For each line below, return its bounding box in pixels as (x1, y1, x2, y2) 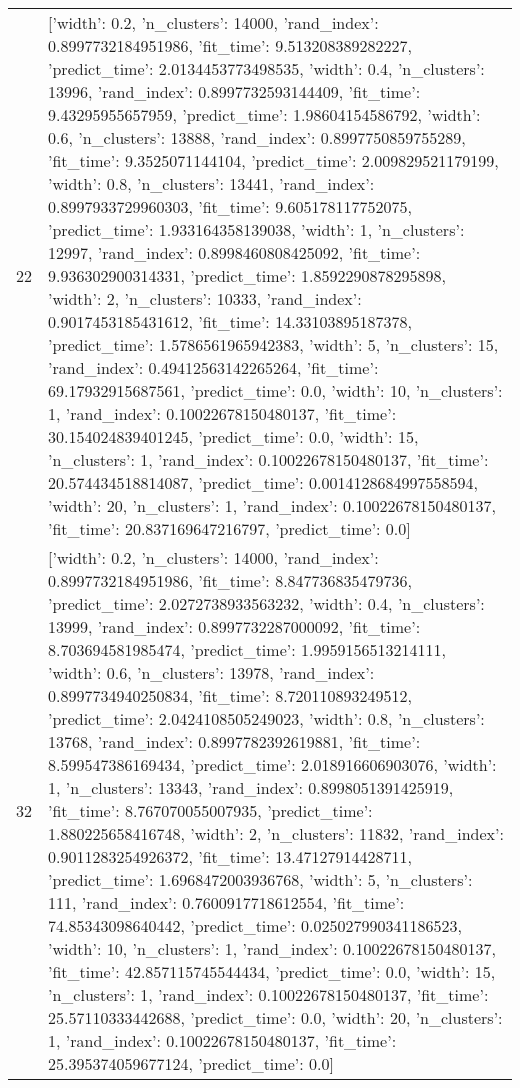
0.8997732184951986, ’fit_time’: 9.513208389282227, (48, 34, 413, 57)
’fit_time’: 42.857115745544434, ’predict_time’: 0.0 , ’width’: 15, (48, 960, 496, 983)
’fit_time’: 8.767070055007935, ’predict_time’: (48, 799, 373, 822)
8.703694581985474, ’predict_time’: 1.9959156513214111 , (48, 638, 446, 661)
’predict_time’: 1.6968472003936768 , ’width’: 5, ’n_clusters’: (48, 868, 473, 891)
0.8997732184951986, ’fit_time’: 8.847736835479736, (48, 569, 413, 592)
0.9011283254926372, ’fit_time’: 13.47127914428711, (48, 845, 413, 868)
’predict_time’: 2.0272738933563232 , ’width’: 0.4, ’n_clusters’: (48, 592, 485, 615)
